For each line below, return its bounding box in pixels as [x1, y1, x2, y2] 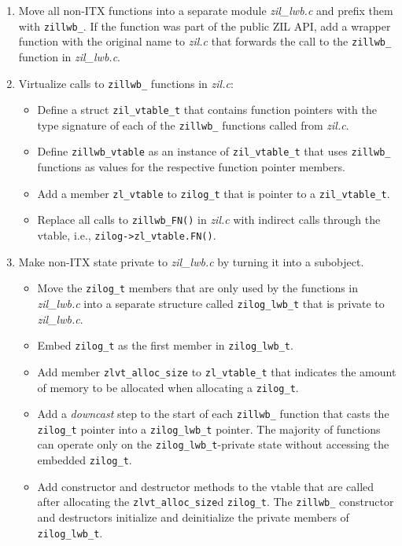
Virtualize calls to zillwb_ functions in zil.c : [18, 75, 234, 91]
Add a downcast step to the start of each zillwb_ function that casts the [37, 405, 389, 422]
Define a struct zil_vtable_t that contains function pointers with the [37, 101, 377, 118]
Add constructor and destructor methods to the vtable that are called [37, 478, 374, 494]
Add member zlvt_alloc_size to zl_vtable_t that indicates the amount [37, 363, 396, 379]
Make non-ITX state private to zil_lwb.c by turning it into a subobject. [18, 253, 364, 269]
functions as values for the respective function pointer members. [37, 159, 345, 175]
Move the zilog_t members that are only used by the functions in [37, 280, 359, 296]
